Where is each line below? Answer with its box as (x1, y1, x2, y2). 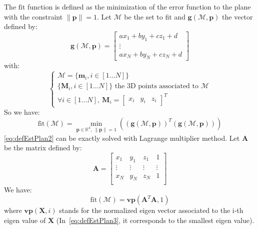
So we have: (4, 107, 40, 117)
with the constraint (4, 11, 63, 22)
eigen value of (4, 214, 46, 225)
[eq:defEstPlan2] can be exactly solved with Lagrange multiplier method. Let (4, 132, 240, 143)
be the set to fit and (124, 11, 185, 22)
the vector (222, 11, 253, 22)
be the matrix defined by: (4, 142, 82, 153)
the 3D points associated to (114, 83, 198, 90)
